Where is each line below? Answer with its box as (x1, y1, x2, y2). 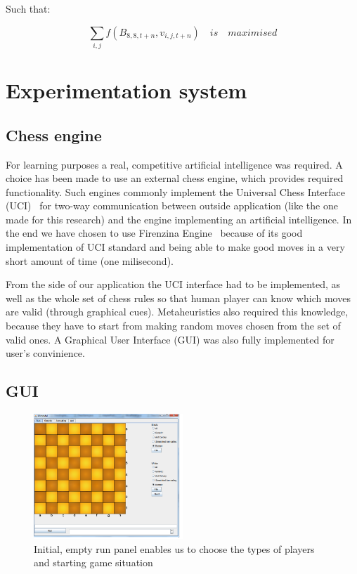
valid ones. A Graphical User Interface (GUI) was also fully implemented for (6, 332, 335, 346)
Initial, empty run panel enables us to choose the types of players (34, 541, 315, 556)
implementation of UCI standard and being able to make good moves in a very (6, 240, 345, 254)
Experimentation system (6, 76, 247, 105)
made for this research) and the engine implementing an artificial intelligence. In (6, 211, 352, 226)
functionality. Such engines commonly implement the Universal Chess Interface (6, 184, 345, 199)
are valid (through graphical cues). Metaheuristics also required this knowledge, (6, 304, 349, 319)
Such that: (6, 1, 51, 15)
